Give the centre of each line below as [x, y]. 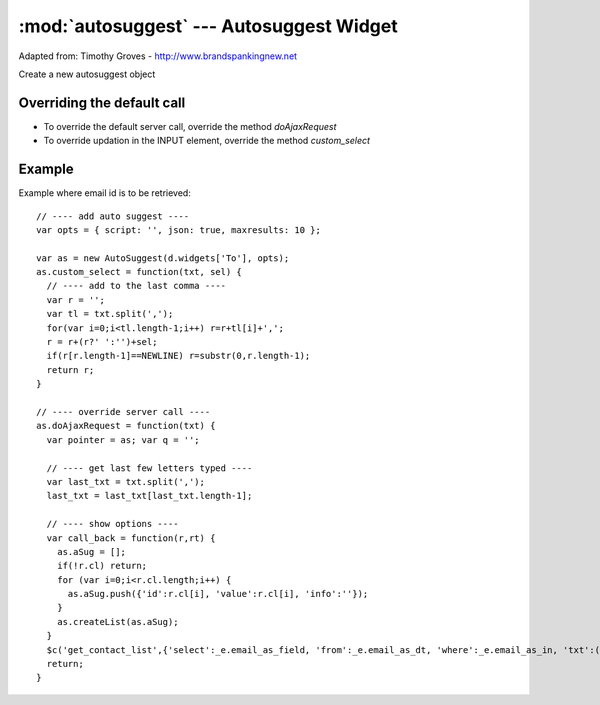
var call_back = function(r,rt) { [131, 538]
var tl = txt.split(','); [110, 314]
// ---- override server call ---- [123, 411]
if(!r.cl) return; [102, 566]
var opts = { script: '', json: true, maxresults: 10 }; [179, 229]
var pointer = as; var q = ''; [123, 439]
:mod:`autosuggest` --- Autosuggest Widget [208, 26]
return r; [70, 369]
